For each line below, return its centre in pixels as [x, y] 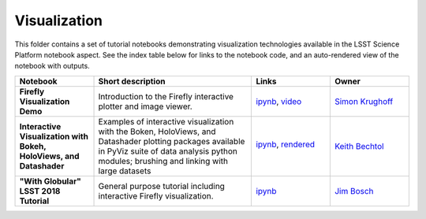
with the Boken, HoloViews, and [157, 132]
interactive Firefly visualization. [156, 195]
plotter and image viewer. [145, 106]
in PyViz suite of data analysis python [168, 151]
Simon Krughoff [364, 101]
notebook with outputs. [52, 66]
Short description [132, 81]
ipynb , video [279, 101]
